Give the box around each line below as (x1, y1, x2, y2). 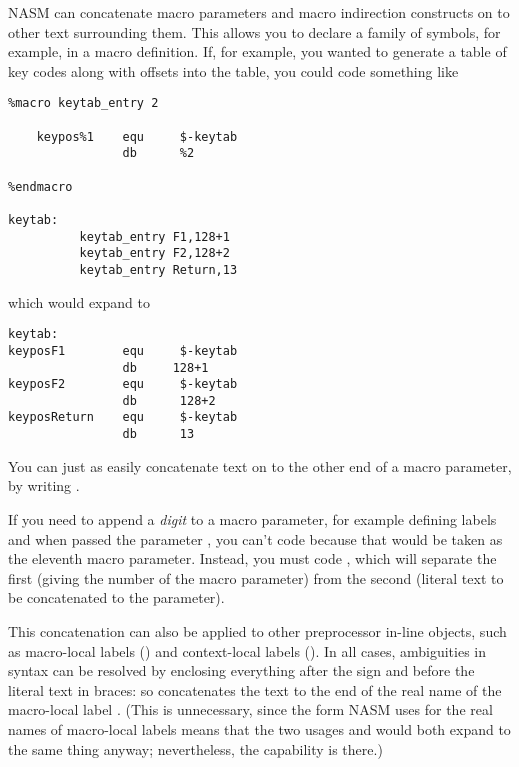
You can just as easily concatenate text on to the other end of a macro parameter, (8, 455, 512, 476)
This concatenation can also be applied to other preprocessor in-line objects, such (8, 620, 507, 641)
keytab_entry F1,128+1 (79, 229, 230, 244)
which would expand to (8, 291, 150, 312)
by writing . (8, 475, 80, 496)
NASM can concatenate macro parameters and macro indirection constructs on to (8, 2, 510, 22)
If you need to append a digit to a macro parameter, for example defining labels (8, 508, 497, 529)
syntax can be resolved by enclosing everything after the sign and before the (8, 660, 475, 681)
